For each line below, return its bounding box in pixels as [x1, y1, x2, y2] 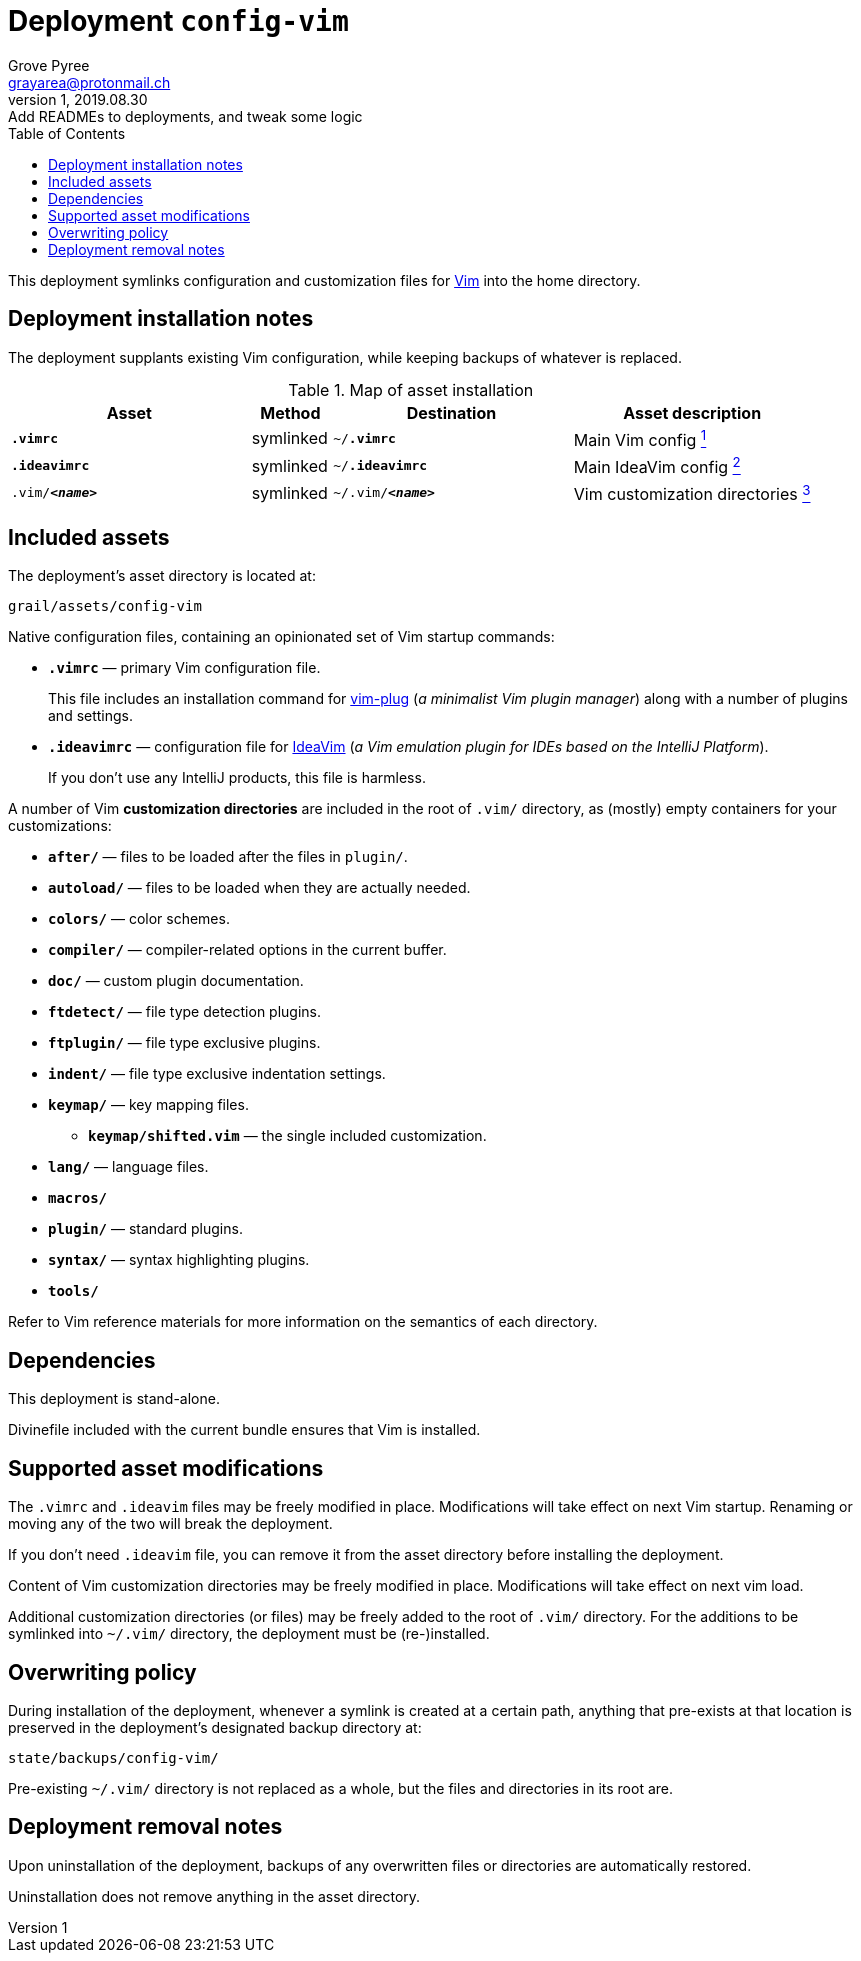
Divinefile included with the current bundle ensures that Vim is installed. [8, 1421, 481, 1439]
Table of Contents [8, 124, 126, 142]
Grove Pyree [8, 56, 90, 74]
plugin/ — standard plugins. [48, 1220, 243, 1238]
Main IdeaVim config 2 [573, 453, 741, 478]
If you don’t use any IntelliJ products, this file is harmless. [48, 769, 426, 787]
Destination [406, 402, 497, 423]
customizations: [8, 817, 112, 835]
